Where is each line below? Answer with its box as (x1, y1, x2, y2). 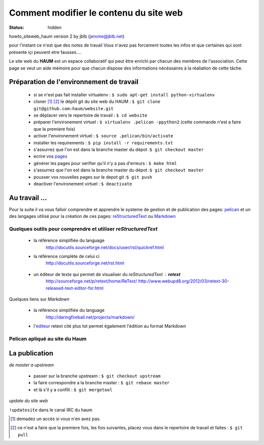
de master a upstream (9, 362, 54, 368)
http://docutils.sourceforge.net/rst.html (45, 260, 125, 266)
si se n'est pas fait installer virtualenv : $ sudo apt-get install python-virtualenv (33, 92, 215, 97)
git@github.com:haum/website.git (33, 106, 114, 111)
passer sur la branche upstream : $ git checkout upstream (33, 373, 161, 379)
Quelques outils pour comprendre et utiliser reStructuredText (9, 226, 158, 233)
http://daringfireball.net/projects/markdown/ (45, 314, 135, 320)
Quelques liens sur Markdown (9, 296, 69, 302)
